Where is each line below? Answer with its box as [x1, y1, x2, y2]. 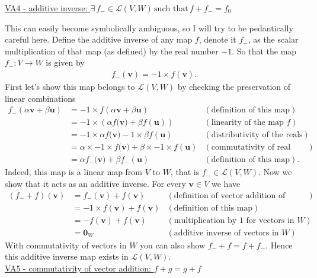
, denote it [198, 33, 236, 46]
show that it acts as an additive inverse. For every [5, 177, 186, 189]
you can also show [140, 238, 206, 251]
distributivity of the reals [211, 131, 303, 140]
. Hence [265, 238, 293, 251]
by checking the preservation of [177, 80, 291, 92]
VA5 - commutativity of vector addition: [5, 261, 151, 274]
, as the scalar [248, 33, 299, 46]
